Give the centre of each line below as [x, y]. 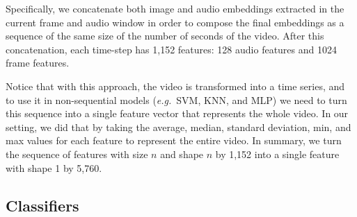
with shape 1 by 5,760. [54, 167]
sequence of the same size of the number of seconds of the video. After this [165, 36]
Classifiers [42, 205]
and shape [182, 154]
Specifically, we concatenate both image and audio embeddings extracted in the [175, 8]
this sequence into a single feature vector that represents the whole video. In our [177, 113]
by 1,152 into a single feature [277, 154]
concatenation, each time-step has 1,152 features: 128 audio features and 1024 [171, 49]
